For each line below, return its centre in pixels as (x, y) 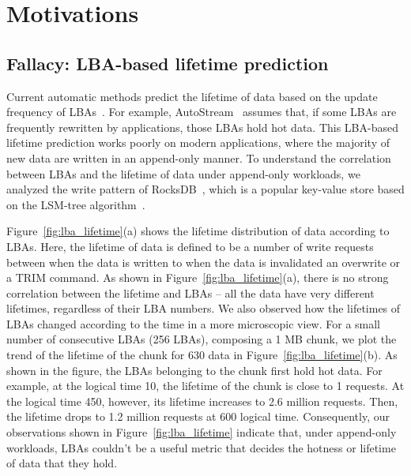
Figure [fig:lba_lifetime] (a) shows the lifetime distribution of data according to (198, 231)
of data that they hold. (62, 463)
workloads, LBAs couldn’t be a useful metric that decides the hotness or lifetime (201, 447)
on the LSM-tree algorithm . (76, 204)
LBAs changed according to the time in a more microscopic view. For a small (194, 323)
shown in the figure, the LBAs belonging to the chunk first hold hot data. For (194, 370)
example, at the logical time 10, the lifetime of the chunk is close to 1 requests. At (205, 386)
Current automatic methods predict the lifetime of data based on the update (192, 96)
